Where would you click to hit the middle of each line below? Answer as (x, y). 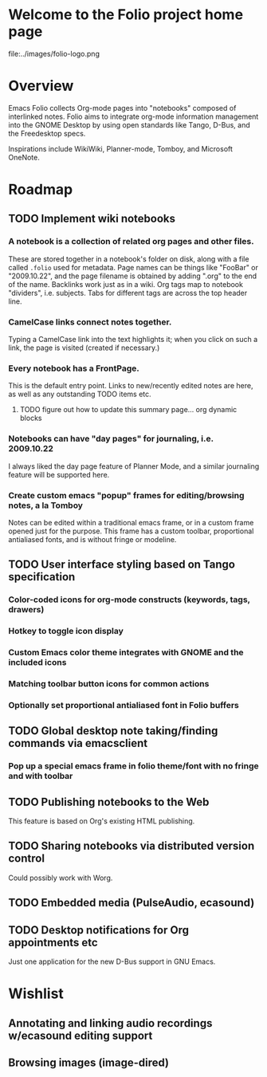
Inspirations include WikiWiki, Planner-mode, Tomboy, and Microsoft (121, 148)
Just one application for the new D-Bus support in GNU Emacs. (112, 961)
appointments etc (53, 942)
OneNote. (24, 157)
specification (42, 577)
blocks (31, 418)
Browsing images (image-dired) (89, 1063)
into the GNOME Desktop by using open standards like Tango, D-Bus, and (130, 124)
